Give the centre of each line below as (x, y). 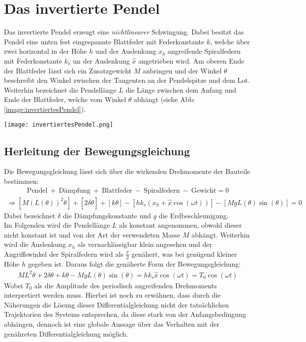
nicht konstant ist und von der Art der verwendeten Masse (92, 234)
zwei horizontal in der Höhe (46, 51)
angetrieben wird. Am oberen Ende (191, 60)
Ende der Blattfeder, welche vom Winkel (65, 99)
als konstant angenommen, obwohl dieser (180, 225)
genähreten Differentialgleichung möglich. (66, 333)
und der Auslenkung (126, 51)
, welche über (230, 41)
